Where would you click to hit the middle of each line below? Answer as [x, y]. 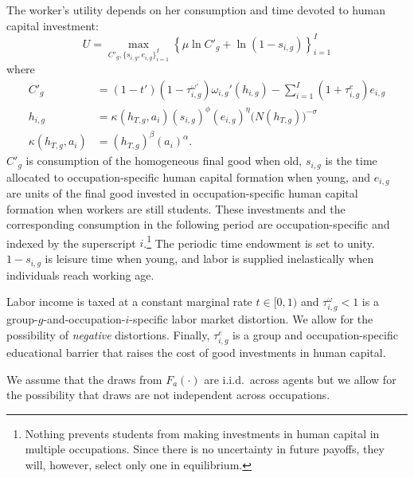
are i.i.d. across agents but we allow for [300, 379]
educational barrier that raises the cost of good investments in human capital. [196, 352]
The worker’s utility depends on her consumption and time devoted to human [196, 10]
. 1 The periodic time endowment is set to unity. [259, 241]
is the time [351, 161]
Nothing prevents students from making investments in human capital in [202, 433]
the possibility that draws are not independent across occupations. [168, 395]
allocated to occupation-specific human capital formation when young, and [189, 176]
